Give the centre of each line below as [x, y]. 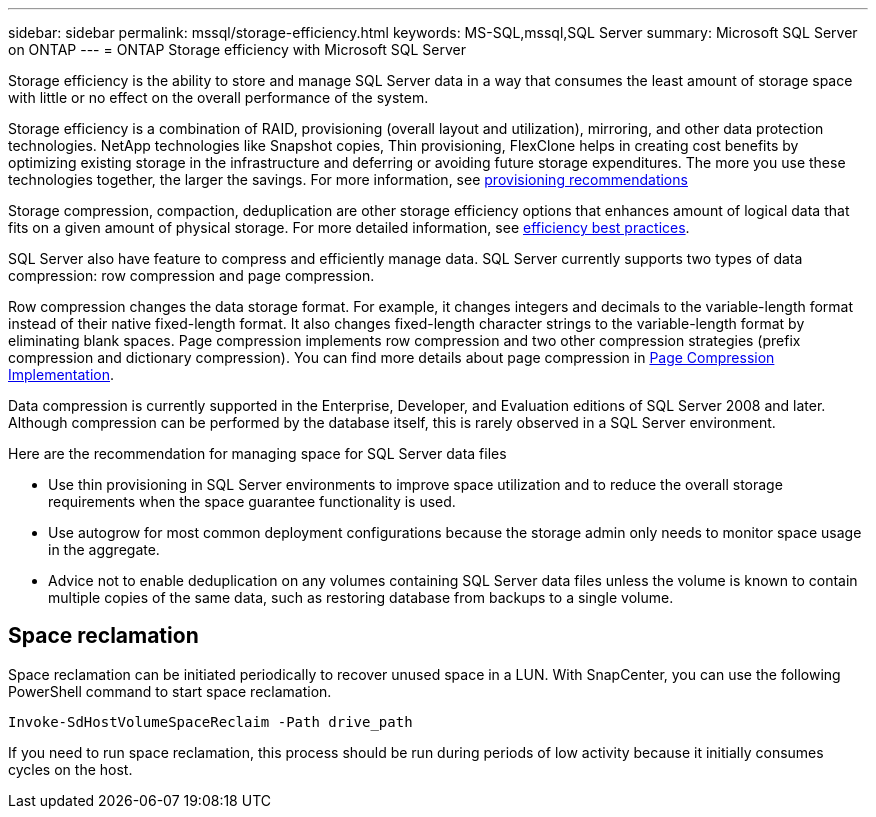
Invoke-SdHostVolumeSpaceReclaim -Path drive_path [210, 721]
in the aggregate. [104, 549]
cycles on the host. [70, 769]
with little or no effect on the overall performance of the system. [218, 97]
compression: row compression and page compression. [191, 275]
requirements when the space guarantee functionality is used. [252, 501]
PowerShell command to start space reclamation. [170, 691]
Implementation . [61, 374]
